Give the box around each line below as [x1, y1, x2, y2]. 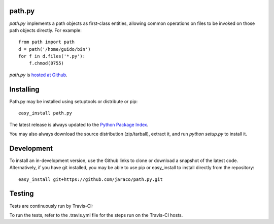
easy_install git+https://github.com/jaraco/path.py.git [18, 176, 163, 182]
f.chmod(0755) [28, 60, 64, 66]
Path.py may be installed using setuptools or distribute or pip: [9, 98, 138, 104]
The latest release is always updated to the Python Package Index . [9, 121, 149, 127]
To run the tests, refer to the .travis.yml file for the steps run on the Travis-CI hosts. [9, 212, 183, 218]
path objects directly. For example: [9, 27, 82, 33]
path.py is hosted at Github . [9, 72, 68, 78]
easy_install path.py [18, 110, 72, 116]
